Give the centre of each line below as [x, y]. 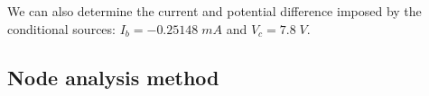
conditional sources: [61, 28]
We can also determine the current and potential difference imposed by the [214, 11]
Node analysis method [113, 77]
